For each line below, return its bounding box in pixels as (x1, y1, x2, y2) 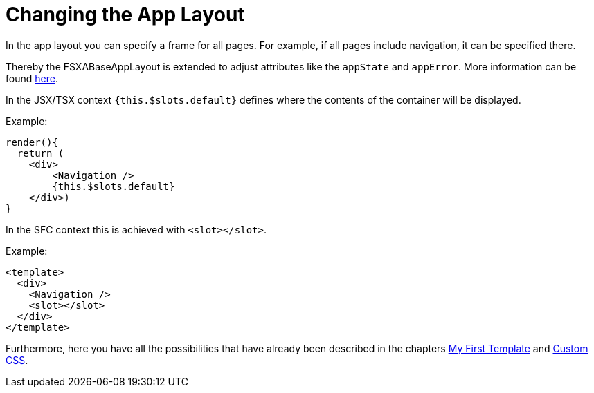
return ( (17, 147, 64, 159)
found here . (6, 72, 58, 84)
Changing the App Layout (6, 3, 245, 26)
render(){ (6, 136, 58, 148)
